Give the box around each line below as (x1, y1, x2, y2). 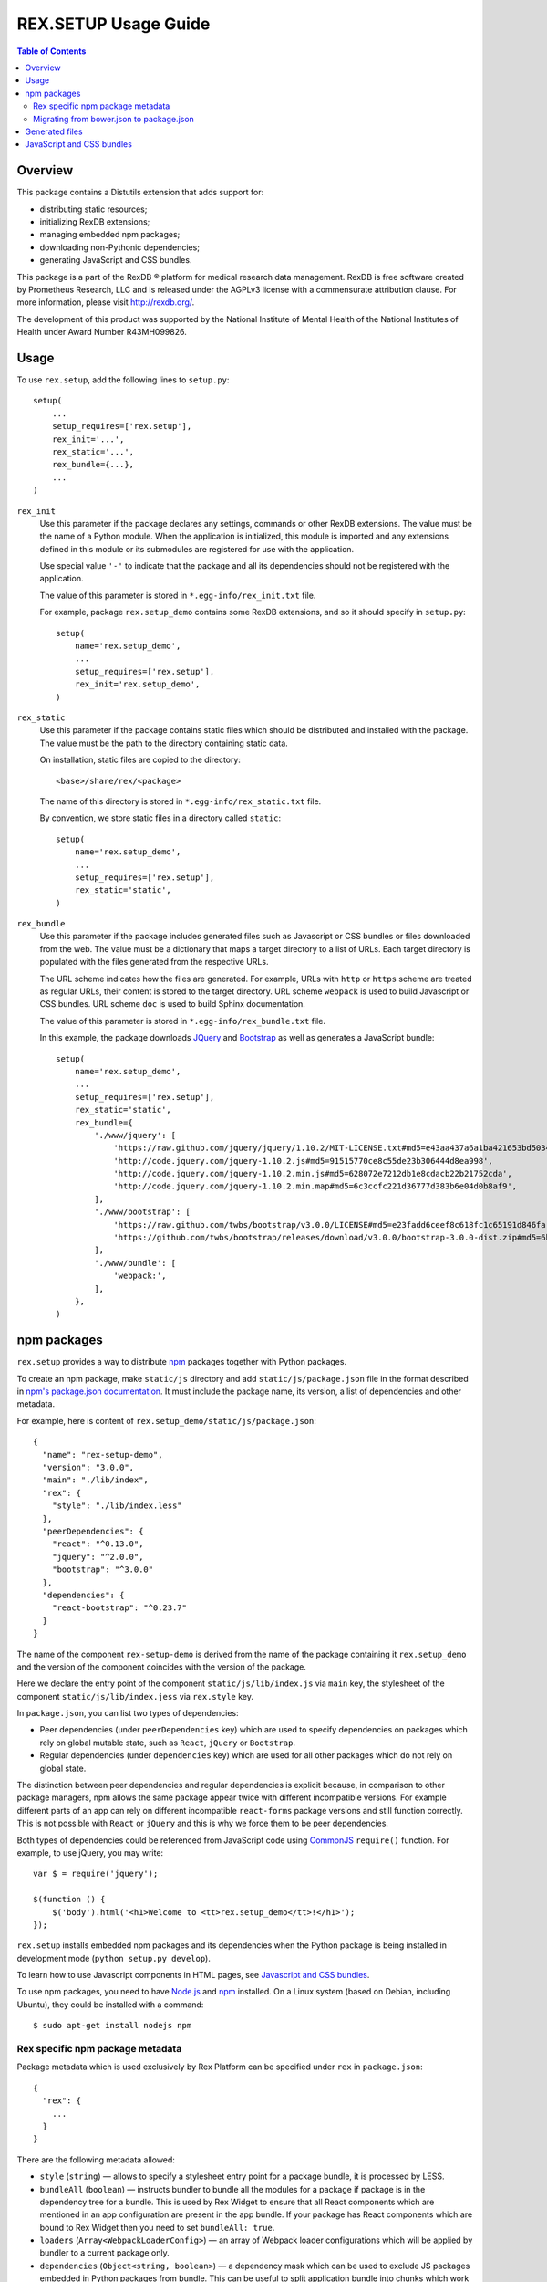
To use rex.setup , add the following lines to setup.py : (16, 374, 230, 385)
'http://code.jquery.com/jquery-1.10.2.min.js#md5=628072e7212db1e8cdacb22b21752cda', (113, 1168, 512, 1179)
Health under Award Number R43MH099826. (16, 327, 187, 338)
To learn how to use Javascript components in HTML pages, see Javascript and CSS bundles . (16, 1970, 370, 1981)
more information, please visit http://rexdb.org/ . (16, 297, 195, 308)
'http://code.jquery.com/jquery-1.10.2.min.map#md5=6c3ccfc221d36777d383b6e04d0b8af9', (113, 1181, 518, 1191)
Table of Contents (16, 46, 87, 57)
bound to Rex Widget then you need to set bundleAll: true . (39, 2222, 275, 2233)
